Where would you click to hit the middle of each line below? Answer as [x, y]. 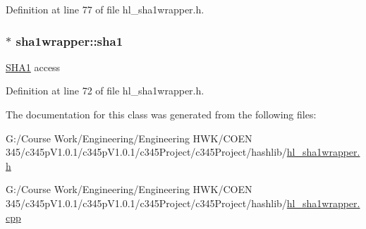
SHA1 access [33, 67]
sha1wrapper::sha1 [69, 41]
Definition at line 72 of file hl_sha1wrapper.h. [105, 91]
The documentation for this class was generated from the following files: [161, 114]
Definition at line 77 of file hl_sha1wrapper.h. [105, 9]
